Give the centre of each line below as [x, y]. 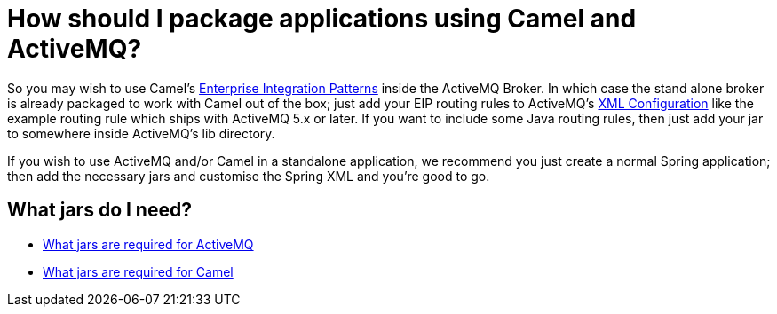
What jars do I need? [99, 210]
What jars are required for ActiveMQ [148, 244]
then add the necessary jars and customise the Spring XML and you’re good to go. [249, 176]
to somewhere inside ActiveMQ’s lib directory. [141, 133]
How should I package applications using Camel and [322, 19]
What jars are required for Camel [138, 271]
